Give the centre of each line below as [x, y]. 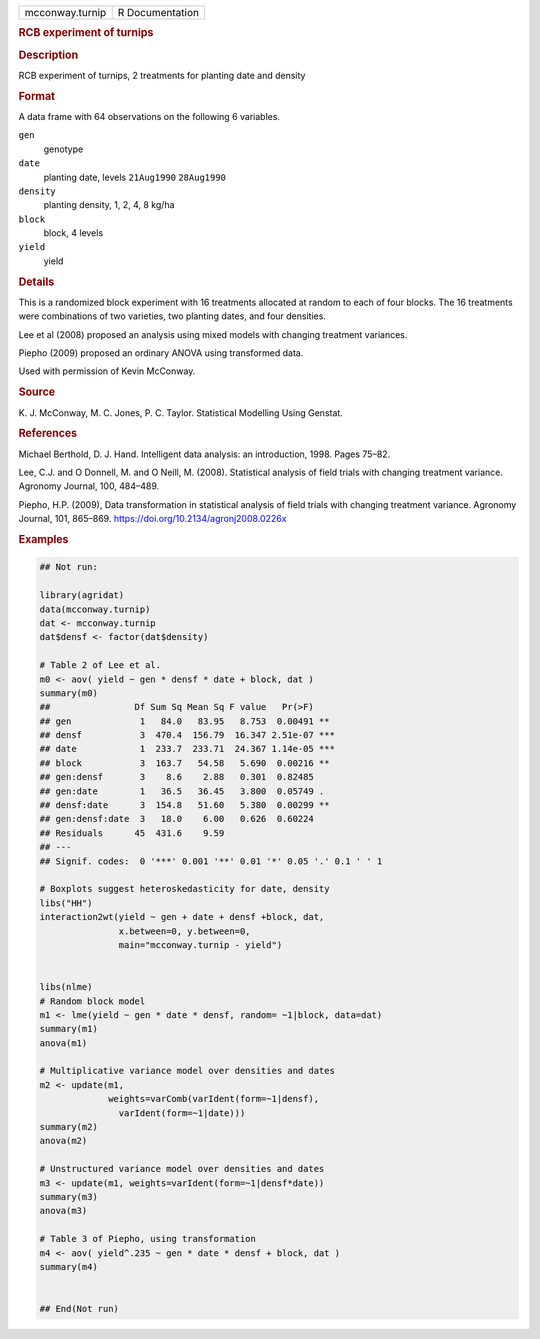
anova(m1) [63, 1043]
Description [48, 55]
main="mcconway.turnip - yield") [200, 944]
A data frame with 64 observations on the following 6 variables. [149, 116]
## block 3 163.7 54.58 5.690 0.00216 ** [184, 763]
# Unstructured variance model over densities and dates [182, 1169]
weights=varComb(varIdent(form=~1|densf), [214, 1099]
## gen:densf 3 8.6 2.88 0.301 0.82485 [176, 777]
